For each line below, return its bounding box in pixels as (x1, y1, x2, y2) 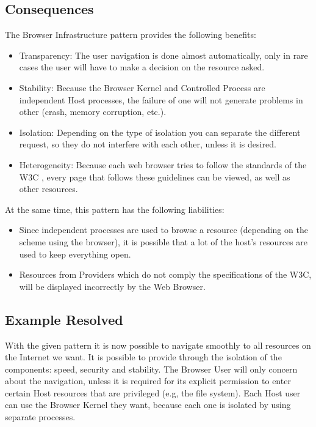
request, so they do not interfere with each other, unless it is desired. (19, 138, 276, 150)
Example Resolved (5, 310, 123, 329)
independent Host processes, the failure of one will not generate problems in (19, 93, 303, 106)
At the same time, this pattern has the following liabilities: (5, 202, 224, 215)
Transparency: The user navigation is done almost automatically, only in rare (19, 48, 308, 61)
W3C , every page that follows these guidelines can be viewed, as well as (19, 170, 290, 183)
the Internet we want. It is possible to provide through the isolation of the (5, 351, 282, 363)
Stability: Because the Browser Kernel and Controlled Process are (19, 81, 265, 94)
